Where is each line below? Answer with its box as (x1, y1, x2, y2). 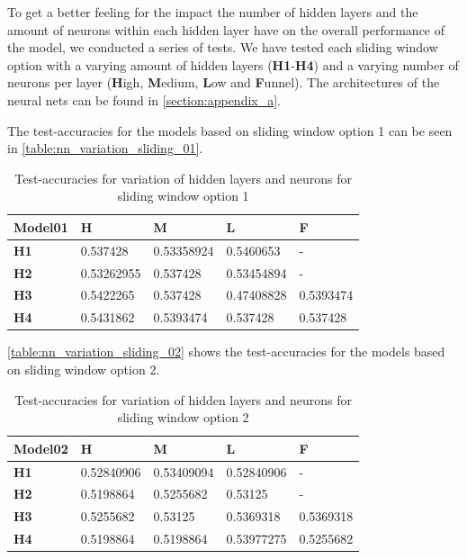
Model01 (13, 217, 68, 236)
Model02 (13, 438, 68, 457)
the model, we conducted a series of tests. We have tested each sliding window (7, 38, 438, 57)
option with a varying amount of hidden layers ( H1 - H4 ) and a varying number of (7, 55, 459, 74)
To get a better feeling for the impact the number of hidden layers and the (7, 3, 418, 21)
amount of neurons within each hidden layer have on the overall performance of (7, 20, 445, 39)
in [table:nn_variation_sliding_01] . (7, 139, 203, 158)
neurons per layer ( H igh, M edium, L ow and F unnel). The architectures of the (7, 73, 440, 92)
